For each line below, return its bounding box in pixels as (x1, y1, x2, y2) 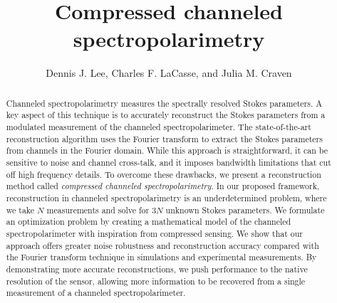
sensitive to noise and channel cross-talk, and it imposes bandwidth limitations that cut (6, 156, 331, 168)
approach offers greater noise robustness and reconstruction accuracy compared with (6, 239, 319, 251)
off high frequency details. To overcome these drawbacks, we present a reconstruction (6, 168, 321, 180)
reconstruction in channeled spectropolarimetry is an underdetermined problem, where (6, 191, 327, 203)
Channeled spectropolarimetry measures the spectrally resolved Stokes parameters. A (6, 97, 323, 109)
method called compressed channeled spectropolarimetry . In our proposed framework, (6, 180, 320, 192)
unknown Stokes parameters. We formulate (165, 203, 325, 216)
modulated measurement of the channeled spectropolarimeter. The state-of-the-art (6, 121, 311, 133)
